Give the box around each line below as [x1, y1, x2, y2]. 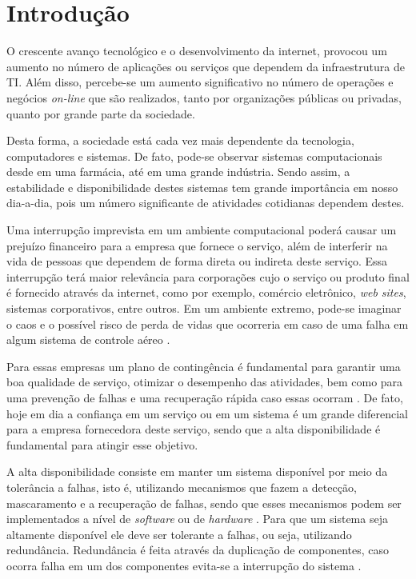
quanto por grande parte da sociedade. [6, 105, 195, 122]
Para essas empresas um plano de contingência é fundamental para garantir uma [6, 357, 401, 374]
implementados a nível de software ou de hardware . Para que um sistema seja [6, 510, 388, 527]
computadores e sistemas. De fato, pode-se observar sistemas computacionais [6, 147, 382, 164]
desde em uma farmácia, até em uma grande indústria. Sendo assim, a [6, 163, 350, 180]
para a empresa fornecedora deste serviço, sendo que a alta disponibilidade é [6, 421, 381, 437]
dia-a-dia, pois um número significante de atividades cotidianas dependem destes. [6, 194, 405, 211]
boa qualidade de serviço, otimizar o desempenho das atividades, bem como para [6, 373, 403, 390]
